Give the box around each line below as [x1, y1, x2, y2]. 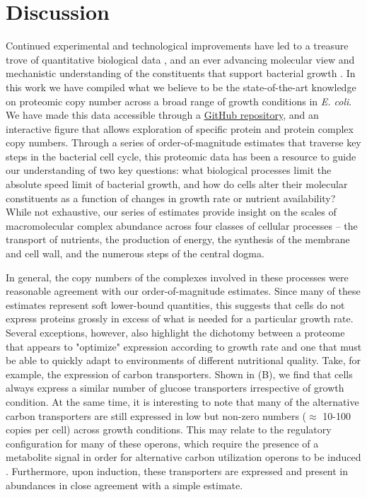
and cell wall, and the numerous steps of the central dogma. [6, 246, 264, 261]
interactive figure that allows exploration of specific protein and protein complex [6, 121, 354, 136]
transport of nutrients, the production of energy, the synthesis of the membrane [6, 232, 350, 247]
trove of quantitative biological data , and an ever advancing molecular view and [6, 52, 355, 66]
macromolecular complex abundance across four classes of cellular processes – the [6, 218, 358, 233]
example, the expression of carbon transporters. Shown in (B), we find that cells [6, 366, 353, 381]
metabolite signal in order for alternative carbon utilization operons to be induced [6, 450, 361, 464]
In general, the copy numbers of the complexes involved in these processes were [6, 269, 349, 284]
